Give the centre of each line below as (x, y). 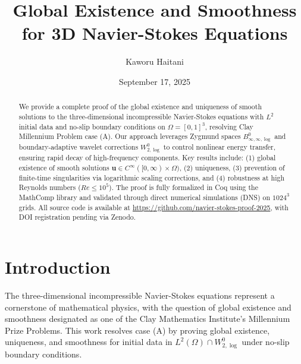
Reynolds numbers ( (50, 187)
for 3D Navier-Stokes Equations (155, 33)
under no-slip (266, 342)
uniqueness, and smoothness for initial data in (89, 342)
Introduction (58, 267)
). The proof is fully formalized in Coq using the (184, 187)
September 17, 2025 (155, 81)
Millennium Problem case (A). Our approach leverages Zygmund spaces (130, 136)
